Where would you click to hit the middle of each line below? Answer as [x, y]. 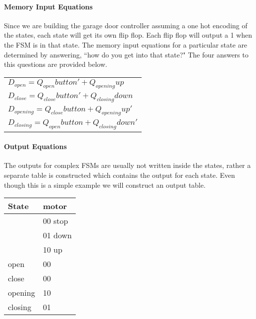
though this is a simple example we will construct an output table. [105, 185]
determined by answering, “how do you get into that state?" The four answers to [126, 54]
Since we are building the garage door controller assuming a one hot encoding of [126, 25]
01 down [57, 235]
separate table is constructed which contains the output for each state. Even [120, 175]
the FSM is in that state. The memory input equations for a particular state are [126, 44]
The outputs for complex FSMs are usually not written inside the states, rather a [128, 165]
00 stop [55, 221]
